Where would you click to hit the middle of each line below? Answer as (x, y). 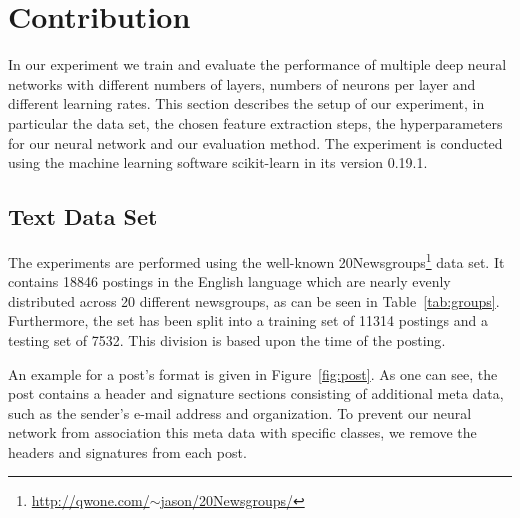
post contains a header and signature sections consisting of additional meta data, (256, 393)
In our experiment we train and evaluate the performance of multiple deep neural (257, 64)
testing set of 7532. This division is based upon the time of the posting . (227, 339)
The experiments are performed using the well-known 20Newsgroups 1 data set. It (256, 260)
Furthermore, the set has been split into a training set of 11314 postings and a (248, 320)
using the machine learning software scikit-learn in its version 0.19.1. (218, 162)
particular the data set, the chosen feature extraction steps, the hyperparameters (255, 122)
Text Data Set (83, 216)
